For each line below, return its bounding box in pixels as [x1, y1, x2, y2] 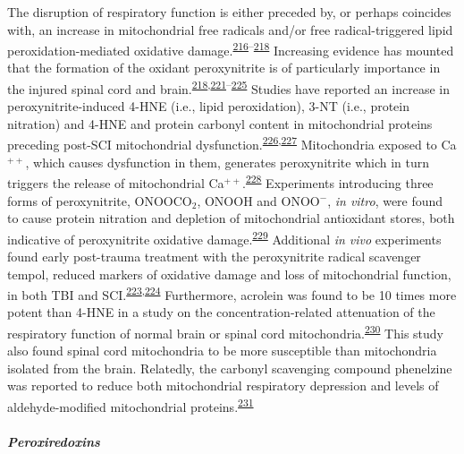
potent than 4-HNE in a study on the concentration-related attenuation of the [7, 303, 435, 321]
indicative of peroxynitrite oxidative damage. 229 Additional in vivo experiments [7, 227, 442, 248]
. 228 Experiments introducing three [242, 171, 434, 192]
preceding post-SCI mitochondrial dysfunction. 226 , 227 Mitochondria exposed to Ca [7, 133, 457, 154]
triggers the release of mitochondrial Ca [7, 173, 224, 192]
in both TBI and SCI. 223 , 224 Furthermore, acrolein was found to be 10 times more [7, 283, 457, 304]
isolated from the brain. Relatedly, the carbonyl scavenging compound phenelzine [7, 358, 452, 377]
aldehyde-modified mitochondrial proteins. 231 [7, 395, 254, 415]
